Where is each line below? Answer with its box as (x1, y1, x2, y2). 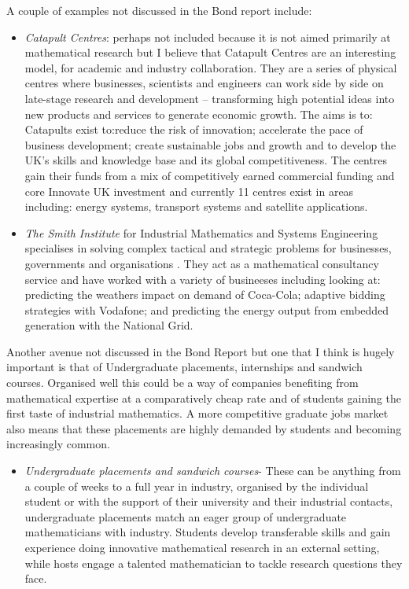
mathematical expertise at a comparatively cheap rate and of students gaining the (6, 389, 401, 406)
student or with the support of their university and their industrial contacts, (24, 493, 393, 510)
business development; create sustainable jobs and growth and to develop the (24, 136, 396, 153)
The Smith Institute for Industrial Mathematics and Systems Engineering (24, 224, 378, 241)
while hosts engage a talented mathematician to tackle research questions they (24, 554, 403, 571)
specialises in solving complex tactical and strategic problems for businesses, (24, 240, 392, 256)
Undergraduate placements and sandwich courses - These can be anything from (24, 462, 401, 479)
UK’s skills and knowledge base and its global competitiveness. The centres (24, 152, 388, 168)
